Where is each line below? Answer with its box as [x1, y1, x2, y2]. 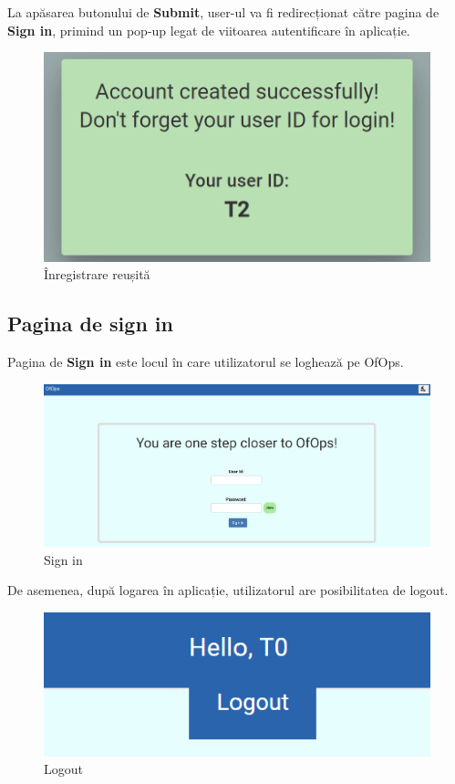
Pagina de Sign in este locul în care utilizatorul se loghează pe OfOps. [7, 352, 404, 371]
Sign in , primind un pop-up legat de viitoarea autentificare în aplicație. [7, 20, 410, 39]
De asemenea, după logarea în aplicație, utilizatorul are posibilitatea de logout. [7, 580, 449, 600]
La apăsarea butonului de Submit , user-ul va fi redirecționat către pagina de [7, 3, 439, 21]
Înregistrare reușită [44, 265, 150, 284]
